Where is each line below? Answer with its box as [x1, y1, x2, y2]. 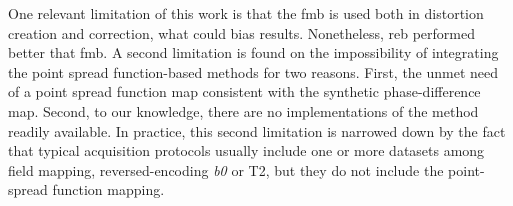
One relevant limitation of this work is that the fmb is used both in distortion [8, 3, 484, 23]
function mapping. [52, 179, 165, 200]
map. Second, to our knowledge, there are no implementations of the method [8, 100, 479, 121]
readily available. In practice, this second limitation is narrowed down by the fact [8, 120, 506, 141]
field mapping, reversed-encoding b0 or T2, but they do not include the [8, 159, 444, 180]
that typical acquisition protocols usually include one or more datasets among [8, 140, 485, 161]
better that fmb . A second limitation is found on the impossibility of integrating [8, 42, 499, 63]
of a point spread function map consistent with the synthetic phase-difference [8, 81, 481, 102]
